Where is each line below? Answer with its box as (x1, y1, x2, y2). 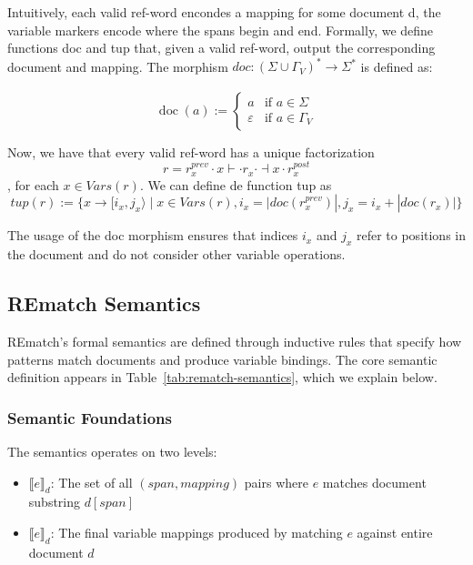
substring (28, 492, 81, 511)
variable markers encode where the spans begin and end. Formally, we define (7, 20, 434, 39)
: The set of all (50, 472, 133, 491)
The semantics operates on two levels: (7, 442, 217, 461)
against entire (357, 523, 433, 542)
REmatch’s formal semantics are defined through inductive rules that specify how (7, 332, 462, 351)
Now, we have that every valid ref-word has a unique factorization (7, 142, 375, 161)
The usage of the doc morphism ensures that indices (7, 226, 298, 245)
